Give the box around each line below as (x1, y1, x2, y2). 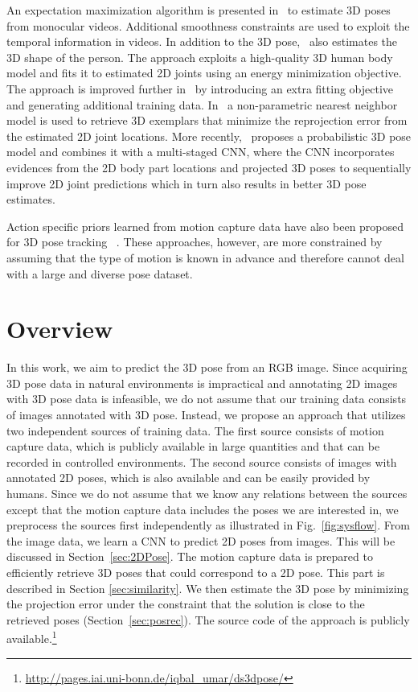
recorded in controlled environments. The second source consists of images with (6, 453, 397, 470)
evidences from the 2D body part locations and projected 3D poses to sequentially (6, 159, 412, 175)
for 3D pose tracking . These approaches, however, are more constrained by (6, 233, 383, 250)
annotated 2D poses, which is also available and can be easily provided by (6, 469, 371, 486)
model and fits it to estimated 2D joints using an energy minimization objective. (6, 64, 402, 81)
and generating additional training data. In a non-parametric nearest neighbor (6, 96, 398, 113)
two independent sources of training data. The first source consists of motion (6, 422, 384, 439)
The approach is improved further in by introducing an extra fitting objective (6, 80, 394, 97)
